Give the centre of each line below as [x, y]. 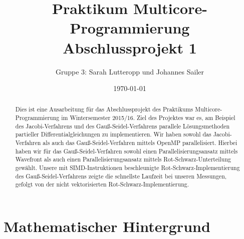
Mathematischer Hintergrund [107, 226]
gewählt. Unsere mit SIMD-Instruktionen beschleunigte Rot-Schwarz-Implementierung [128, 168]
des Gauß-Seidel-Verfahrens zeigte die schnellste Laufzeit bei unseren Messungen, [121, 176]
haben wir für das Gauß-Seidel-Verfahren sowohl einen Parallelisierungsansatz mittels [127, 151]
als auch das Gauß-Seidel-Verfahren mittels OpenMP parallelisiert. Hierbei [140, 143]
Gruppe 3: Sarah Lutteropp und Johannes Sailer [130, 71]
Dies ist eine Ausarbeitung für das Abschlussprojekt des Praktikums [104, 109]
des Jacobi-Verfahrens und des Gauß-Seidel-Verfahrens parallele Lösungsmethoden [123, 126]
